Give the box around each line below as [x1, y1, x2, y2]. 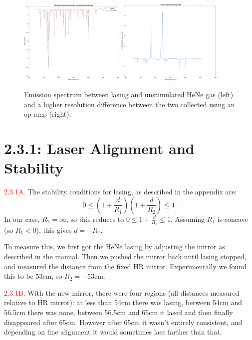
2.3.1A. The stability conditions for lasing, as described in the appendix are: [4, 186, 237, 197]
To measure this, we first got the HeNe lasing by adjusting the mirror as [4, 241, 225, 252]
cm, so [42, 271, 62, 281]
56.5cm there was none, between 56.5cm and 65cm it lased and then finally [4, 307, 233, 318]
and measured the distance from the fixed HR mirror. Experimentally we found [4, 261, 247, 271]
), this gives [36, 224, 72, 235]
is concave [217, 213, 248, 224]
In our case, [4, 213, 40, 224]
